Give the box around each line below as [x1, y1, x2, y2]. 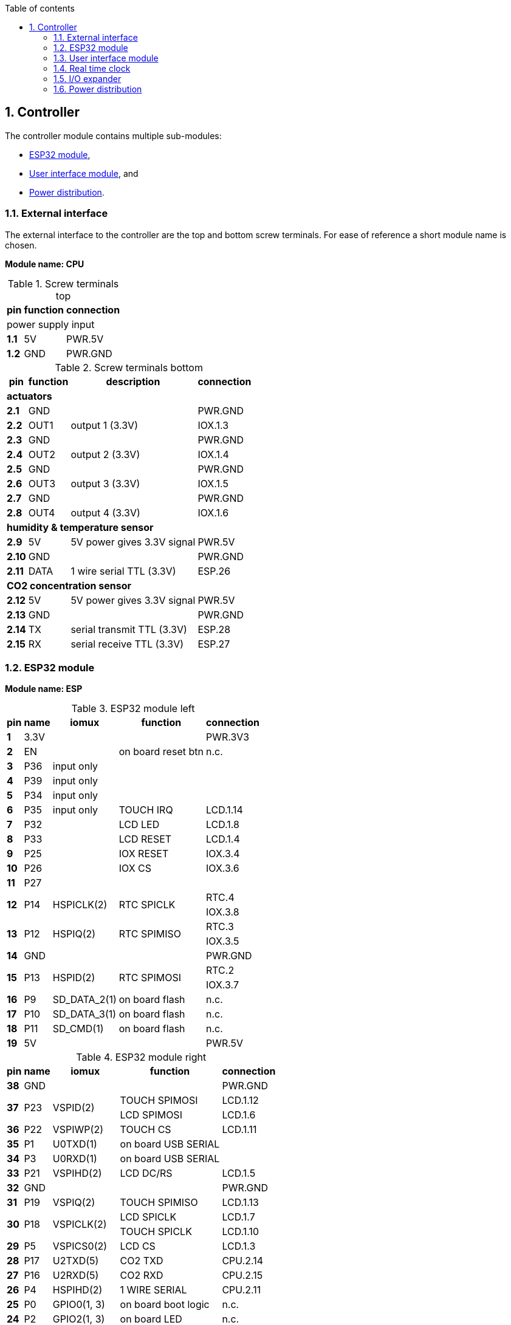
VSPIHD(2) [52, 1167, 102, 1180]
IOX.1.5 [197, 477, 228, 490]
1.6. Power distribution [53, 84, 142, 94]
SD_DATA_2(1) [52, 993, 117, 1006]
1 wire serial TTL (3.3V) [70, 564, 176, 577]
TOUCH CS [120, 1123, 171, 1136]
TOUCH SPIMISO [120, 1196, 198, 1209]
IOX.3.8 [205, 906, 239, 919]
